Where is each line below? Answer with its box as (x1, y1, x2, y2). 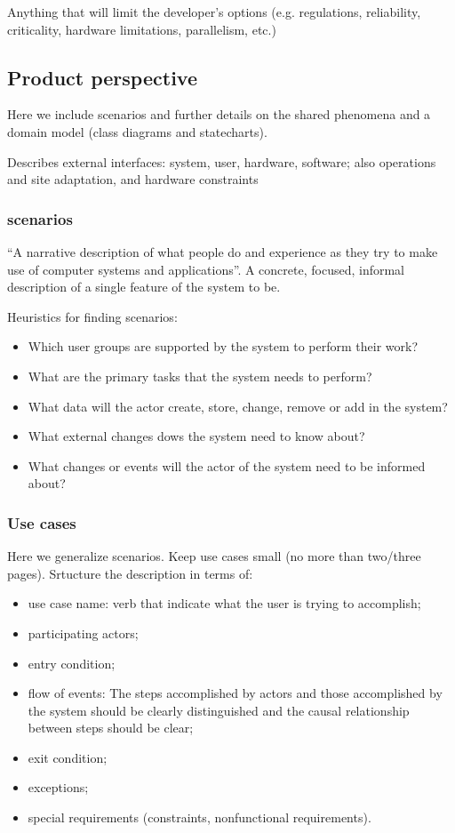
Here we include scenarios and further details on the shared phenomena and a (7, 105, 431, 124)
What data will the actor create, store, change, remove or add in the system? (28, 396, 448, 415)
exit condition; (28, 748, 108, 766)
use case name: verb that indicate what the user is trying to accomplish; (28, 594, 421, 613)
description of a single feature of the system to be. (7, 277, 281, 296)
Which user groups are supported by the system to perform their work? (28, 337, 418, 356)
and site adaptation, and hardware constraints (7, 170, 259, 188)
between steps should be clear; (28, 718, 194, 737)
